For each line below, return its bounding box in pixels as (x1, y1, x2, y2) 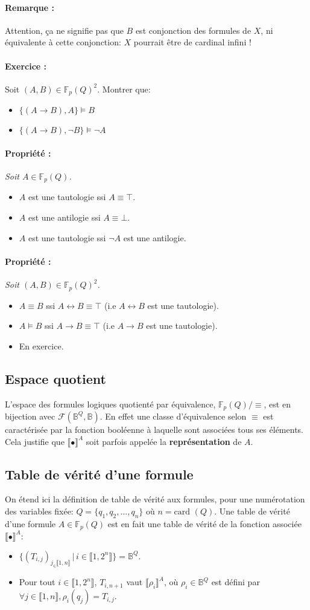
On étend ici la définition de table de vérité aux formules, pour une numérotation (5, 493, 305, 505)
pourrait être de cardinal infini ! (133, 36, 251, 48)
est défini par (211, 576, 260, 588)
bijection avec (5, 409, 55, 422)
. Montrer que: (97, 82, 151, 95)
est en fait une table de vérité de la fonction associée (107, 517, 302, 530)
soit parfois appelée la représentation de (86, 435, 242, 447)
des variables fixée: (5, 504, 74, 517)
